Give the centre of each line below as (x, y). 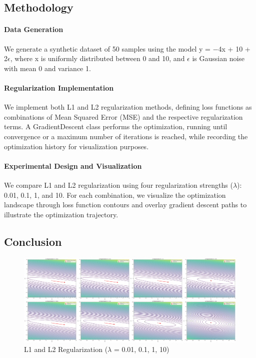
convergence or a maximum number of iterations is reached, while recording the (126, 136)
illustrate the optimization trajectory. (61, 214)
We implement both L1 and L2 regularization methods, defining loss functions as (128, 107)
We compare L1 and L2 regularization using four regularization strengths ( (118, 185)
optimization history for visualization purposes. (76, 146)
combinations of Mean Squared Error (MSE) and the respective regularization (123, 116)
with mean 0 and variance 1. (47, 68)
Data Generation (34, 29)
